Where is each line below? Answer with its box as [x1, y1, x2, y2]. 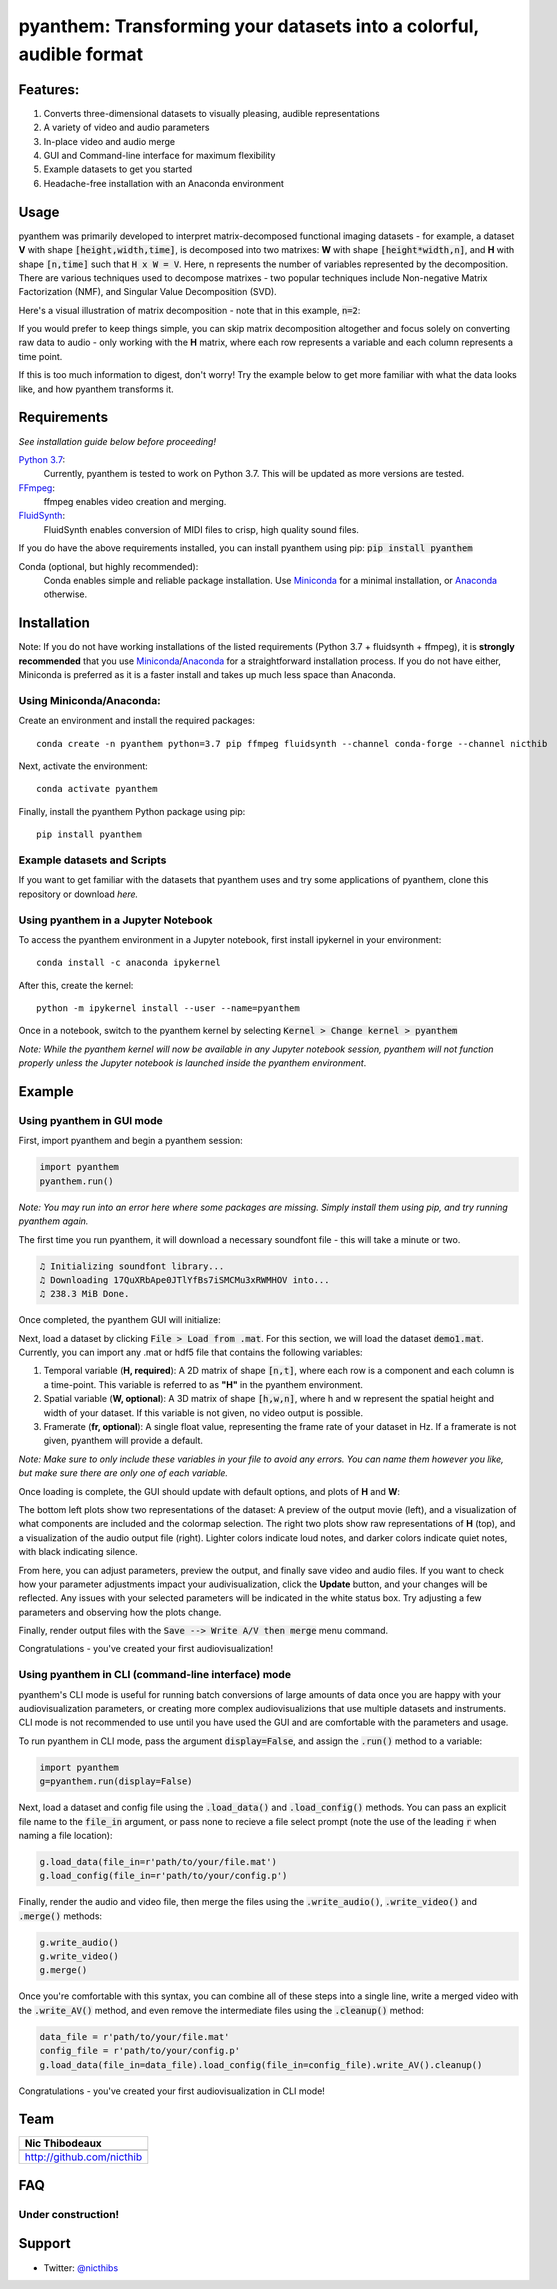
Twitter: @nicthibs [43, 2261, 119, 2274]
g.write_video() [39, 1951, 120, 1962]
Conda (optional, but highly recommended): [18, 560, 199, 572]
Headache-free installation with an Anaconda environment [43, 177, 285, 189]
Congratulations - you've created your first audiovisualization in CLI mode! [18, 2085, 325, 2097]
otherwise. [43, 588, 88, 600]
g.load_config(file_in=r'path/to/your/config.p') [39, 1870, 288, 1882]
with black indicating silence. [18, 1546, 139, 1558]
